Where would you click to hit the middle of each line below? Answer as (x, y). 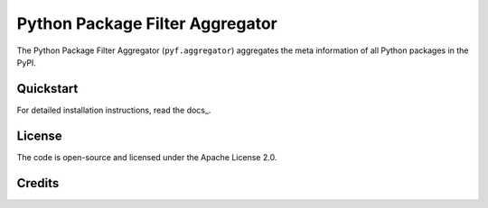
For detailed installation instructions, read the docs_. (114, 110)
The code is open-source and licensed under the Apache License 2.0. (147, 157)
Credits (38, 183)
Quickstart (47, 89)
